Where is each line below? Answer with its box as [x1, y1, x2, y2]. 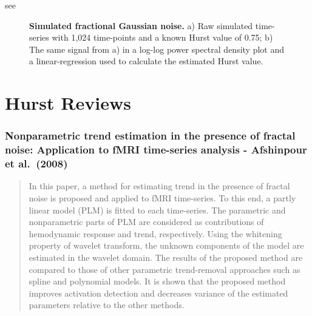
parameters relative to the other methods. [29, 298, 185, 311]
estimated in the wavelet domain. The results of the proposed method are [29, 250, 303, 263]
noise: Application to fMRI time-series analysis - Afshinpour [5, 142, 307, 157]
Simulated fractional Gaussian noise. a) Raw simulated [29, 19, 253, 32]
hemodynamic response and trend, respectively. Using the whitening [29, 227, 282, 240]
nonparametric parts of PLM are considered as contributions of [29, 215, 264, 228]
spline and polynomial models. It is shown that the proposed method [29, 275, 286, 287]
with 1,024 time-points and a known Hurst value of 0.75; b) [52, 31, 273, 44]
